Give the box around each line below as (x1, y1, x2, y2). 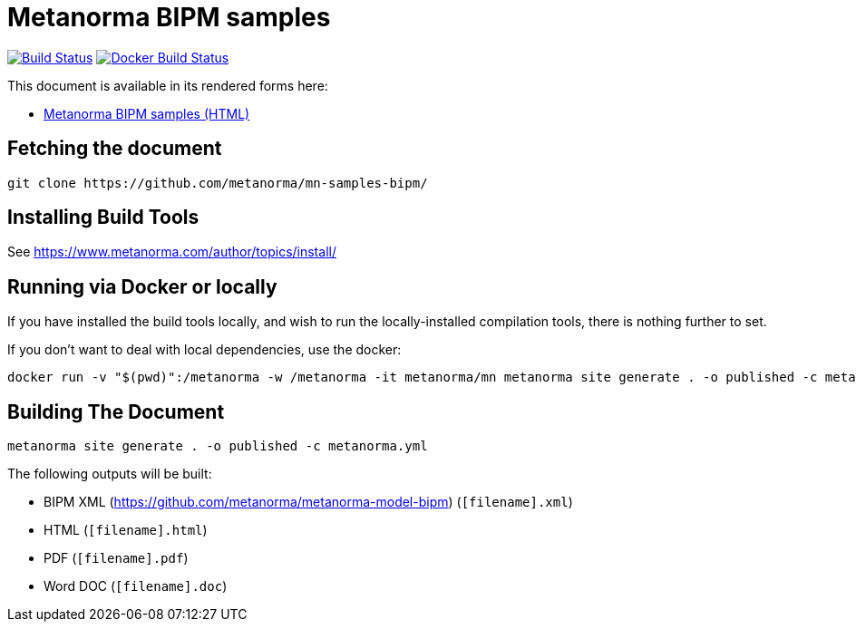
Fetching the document (7, 137, 222, 160)
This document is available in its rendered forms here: (7, 77, 328, 93)
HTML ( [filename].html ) (44, 522, 208, 538)
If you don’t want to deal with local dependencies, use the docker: (7, 342, 402, 358)
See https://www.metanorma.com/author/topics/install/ (7, 244, 336, 260)
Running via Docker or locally (7, 275, 277, 298)
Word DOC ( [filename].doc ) (44, 578, 228, 595)
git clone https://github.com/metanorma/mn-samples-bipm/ (7, 175, 428, 190)
